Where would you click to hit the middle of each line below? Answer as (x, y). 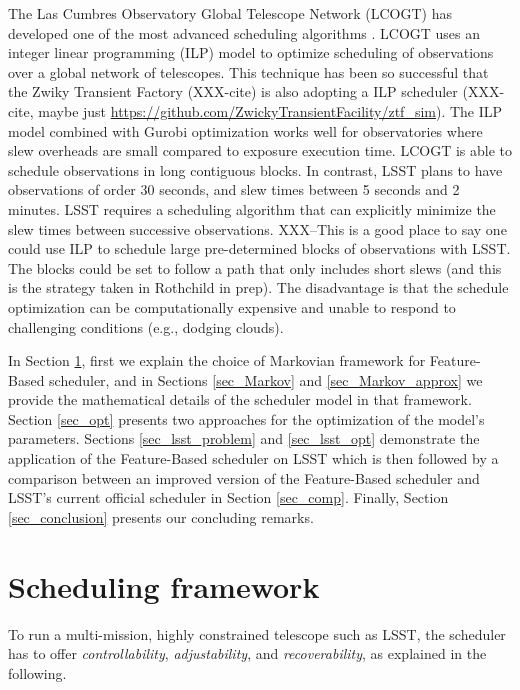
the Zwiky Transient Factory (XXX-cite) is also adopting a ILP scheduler (233, 91)
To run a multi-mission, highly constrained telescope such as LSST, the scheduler (257, 633)
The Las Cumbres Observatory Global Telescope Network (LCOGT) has (230, 13)
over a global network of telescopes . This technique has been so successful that (248, 71)
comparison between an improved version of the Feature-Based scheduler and (244, 477)
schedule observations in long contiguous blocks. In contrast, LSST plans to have (255, 169)
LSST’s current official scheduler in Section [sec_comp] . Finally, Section (228, 497)
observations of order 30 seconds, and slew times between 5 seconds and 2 (234, 189)
